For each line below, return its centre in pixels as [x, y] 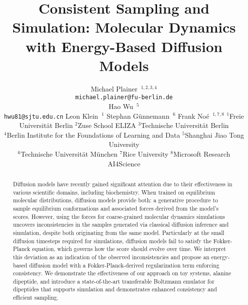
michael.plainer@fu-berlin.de [124, 98]
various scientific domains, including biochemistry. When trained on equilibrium [114, 192]
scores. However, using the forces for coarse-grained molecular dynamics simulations [119, 216]
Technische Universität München [69, 153]
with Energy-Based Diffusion [124, 46]
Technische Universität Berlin [185, 125]
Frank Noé [194, 116]
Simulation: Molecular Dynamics [124, 27]
